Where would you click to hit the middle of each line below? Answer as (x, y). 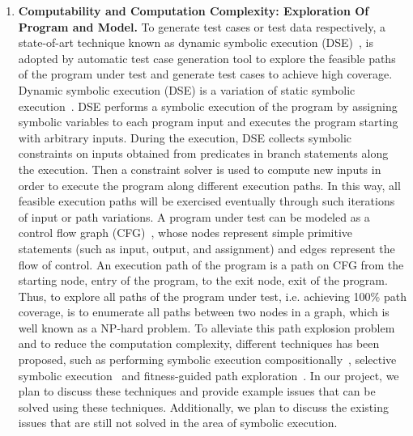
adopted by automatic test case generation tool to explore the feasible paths (207, 58)
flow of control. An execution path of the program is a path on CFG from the (211, 264)
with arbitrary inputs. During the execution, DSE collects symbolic (185, 137)
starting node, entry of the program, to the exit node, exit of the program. (203, 280)
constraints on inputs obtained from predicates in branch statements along (203, 153)
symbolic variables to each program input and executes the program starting (208, 122)
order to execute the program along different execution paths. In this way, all (209, 185)
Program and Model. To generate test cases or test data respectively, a (202, 26)
